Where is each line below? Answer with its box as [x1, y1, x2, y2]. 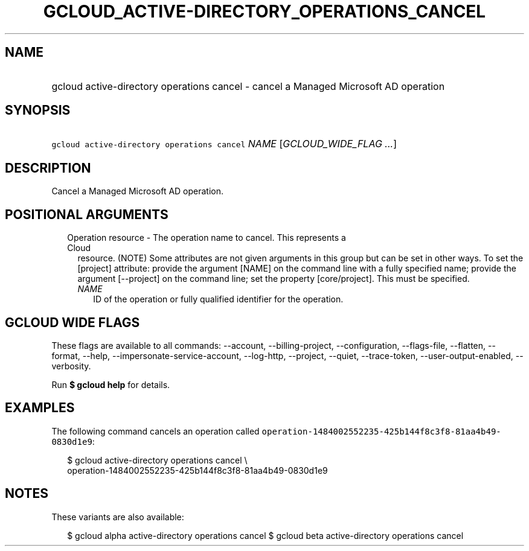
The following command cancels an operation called [51, 425, 260, 436]
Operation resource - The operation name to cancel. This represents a [67, 232, 346, 243]
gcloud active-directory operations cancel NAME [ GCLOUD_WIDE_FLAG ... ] [51, 138, 397, 150]
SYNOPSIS [5, 103, 71, 118]
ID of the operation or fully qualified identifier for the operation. [93, 294, 344, 305]
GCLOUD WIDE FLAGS [5, 314, 140, 330]
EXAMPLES [5, 400, 75, 416]
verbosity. [51, 360, 91, 371]
